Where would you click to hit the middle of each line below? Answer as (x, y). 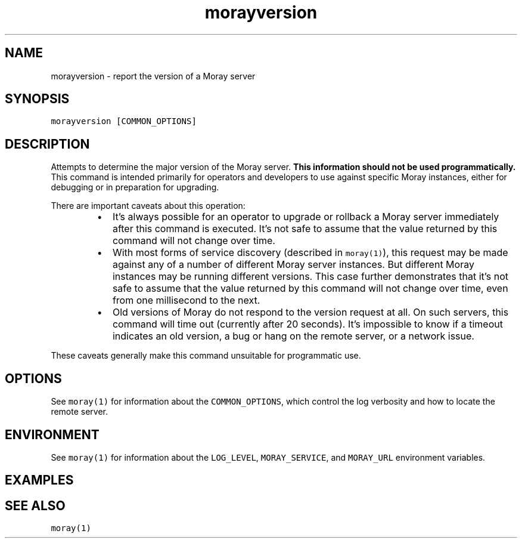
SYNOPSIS (37, 99)
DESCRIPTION (47, 144)
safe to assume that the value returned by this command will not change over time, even (310, 289)
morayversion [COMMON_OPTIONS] (124, 121)
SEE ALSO (35, 505)
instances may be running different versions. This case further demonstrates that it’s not (310, 277)
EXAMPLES (39, 480)
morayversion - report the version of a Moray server (153, 76)
